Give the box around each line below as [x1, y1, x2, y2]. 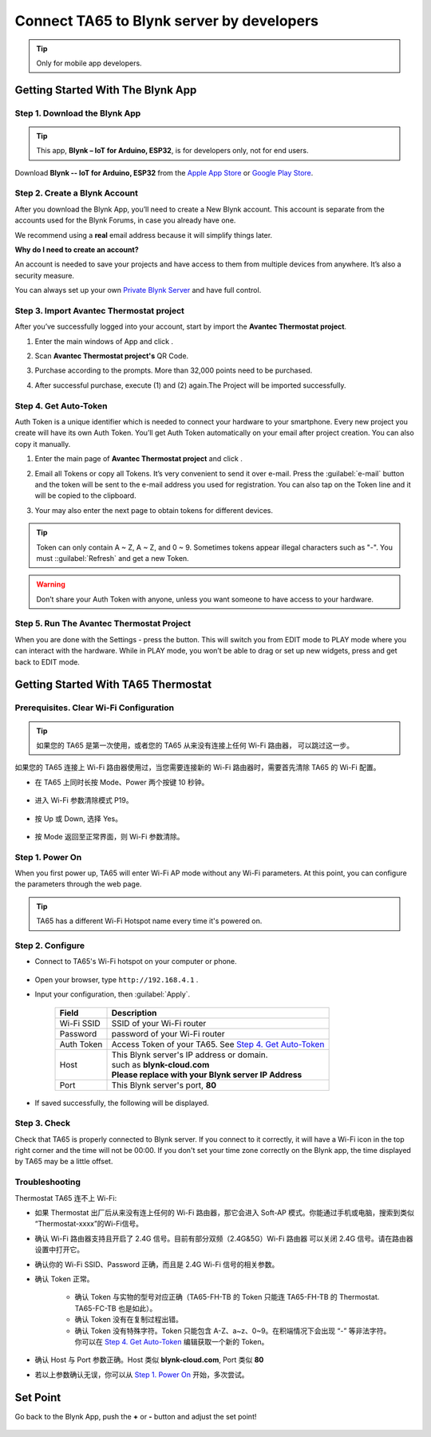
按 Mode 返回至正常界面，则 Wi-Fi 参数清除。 [34, 831, 184, 841]
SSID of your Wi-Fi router [111, 1017, 207, 1028]
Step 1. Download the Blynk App [14, 108, 141, 119]
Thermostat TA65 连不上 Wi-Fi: [14, 1193, 117, 1202]
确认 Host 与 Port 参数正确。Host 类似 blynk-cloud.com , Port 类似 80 [34, 1355, 264, 1364]
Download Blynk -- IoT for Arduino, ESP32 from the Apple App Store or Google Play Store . [14, 168, 314, 177]
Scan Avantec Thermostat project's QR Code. [34, 351, 189, 361]
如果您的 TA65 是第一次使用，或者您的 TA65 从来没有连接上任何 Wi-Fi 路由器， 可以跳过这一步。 [36, 740, 354, 750]
